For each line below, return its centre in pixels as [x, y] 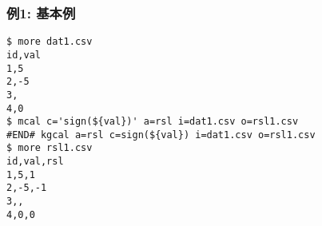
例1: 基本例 [41, 12]
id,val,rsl [35, 162]
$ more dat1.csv [50, 42]
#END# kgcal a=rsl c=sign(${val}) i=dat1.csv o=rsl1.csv [161, 135]
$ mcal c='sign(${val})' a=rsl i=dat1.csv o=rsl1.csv [153, 122]
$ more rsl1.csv [50, 148]
